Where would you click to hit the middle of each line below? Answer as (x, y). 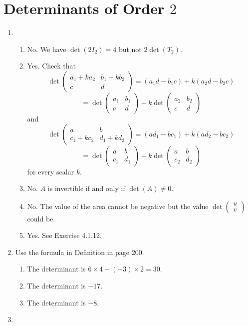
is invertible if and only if (86, 188)
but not (130, 49)
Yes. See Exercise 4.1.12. (64, 235)
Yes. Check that (51, 66)
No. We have (47, 49)
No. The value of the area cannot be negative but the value (118, 206)
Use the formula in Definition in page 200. (80, 252)
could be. (41, 218)
